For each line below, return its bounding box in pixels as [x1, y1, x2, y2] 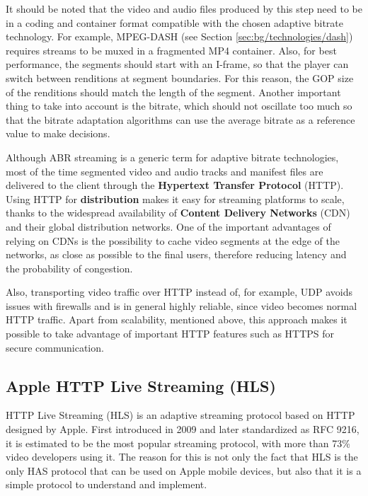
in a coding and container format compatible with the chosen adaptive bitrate [6, 15, 343, 30]
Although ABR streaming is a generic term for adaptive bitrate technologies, [6, 149, 339, 164]
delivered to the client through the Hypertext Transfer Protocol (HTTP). [6, 178, 344, 192]
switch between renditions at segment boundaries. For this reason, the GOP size [6, 70, 354, 85]
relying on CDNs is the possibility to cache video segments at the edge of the [6, 233, 340, 248]
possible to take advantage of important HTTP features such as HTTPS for [6, 326, 335, 341]
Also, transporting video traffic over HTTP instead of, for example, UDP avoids [6, 284, 352, 299]
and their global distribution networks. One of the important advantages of [6, 219, 331, 233]
